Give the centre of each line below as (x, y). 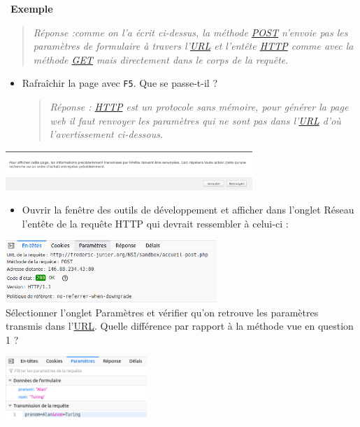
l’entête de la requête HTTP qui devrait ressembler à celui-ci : (155, 223)
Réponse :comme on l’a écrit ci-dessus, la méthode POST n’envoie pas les (190, 32)
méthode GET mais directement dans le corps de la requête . (161, 59)
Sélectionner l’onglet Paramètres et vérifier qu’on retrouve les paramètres (162, 312)
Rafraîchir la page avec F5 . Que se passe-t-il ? (120, 83)
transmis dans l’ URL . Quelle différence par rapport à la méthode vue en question (180, 326)
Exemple (32, 8)
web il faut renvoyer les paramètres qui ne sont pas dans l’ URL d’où (195, 120)
